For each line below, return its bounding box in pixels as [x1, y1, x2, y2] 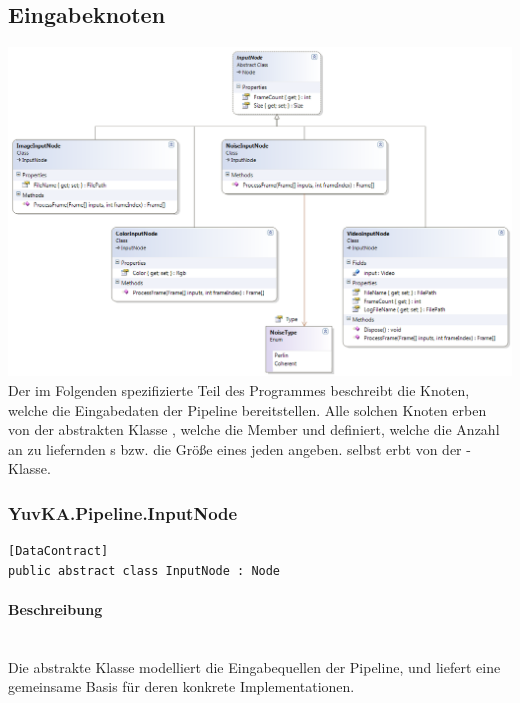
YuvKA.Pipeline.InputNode [8, 500, 238, 525]
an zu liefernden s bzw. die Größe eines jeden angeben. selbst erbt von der [8, 438, 462, 459]
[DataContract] [8, 544, 109, 559]
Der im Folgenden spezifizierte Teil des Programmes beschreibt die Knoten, [8, 380, 470, 401]
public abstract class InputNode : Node [8, 563, 281, 578]
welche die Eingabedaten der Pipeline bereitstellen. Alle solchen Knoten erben [8, 399, 487, 420]
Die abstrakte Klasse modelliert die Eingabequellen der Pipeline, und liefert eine [8, 656, 501, 677]
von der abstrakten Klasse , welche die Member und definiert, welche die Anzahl [8, 419, 500, 440]
